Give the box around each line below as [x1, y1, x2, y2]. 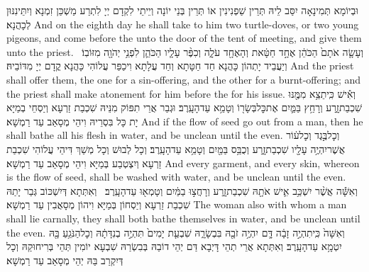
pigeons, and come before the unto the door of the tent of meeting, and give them [6, 30, 362, 45]
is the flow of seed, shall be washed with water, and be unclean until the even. [6, 169, 346, 184]
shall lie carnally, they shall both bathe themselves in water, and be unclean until [6, 210, 360, 225]
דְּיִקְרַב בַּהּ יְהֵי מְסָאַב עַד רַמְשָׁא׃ [6, 252, 123, 267]
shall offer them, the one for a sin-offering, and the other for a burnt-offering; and [6, 72, 360, 86]
